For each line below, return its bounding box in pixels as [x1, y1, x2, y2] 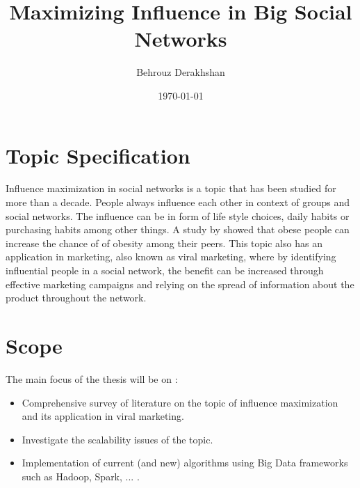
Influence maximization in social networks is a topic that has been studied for [6, 181, 336, 196]
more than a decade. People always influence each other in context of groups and [6, 195, 350, 210]
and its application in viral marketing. [22, 409, 184, 423]
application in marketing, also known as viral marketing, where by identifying [6, 249, 336, 264]
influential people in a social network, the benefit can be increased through [6, 263, 324, 277]
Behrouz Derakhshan [136, 65, 225, 79]
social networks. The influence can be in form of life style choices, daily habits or [6, 208, 350, 223]
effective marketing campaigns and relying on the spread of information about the [6, 276, 354, 291]
